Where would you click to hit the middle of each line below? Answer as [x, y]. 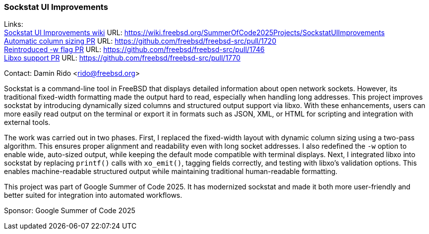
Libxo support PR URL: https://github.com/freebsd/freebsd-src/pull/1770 [122, 58]
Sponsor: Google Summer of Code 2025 [70, 211]
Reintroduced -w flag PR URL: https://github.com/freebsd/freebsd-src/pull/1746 [134, 50]
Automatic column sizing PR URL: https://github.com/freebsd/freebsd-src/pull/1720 [140, 41]
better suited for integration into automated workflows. [93, 195]
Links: [14, 24]
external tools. [27, 122]
